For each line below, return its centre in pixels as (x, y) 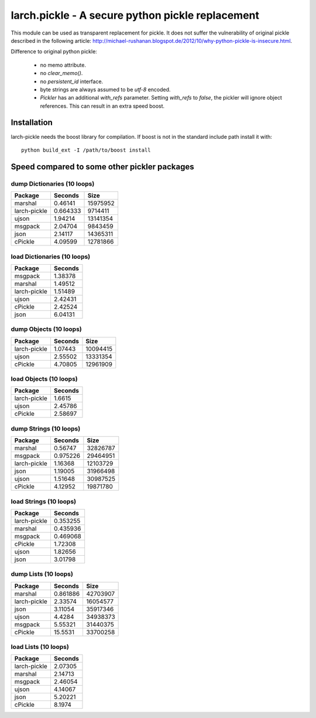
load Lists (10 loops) (40, 647)
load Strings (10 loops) (44, 501)
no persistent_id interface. (72, 81)
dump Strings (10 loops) (46, 429)
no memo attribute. (63, 65)
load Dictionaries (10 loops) (51, 257)
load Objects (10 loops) (44, 379)
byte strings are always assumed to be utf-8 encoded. (105, 89)
